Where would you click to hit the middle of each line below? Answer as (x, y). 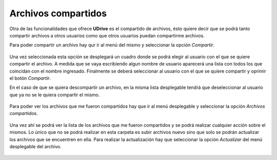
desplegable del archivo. (35, 147)
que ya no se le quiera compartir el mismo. (55, 95)
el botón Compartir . (30, 78)
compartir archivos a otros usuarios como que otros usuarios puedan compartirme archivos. (107, 35)
